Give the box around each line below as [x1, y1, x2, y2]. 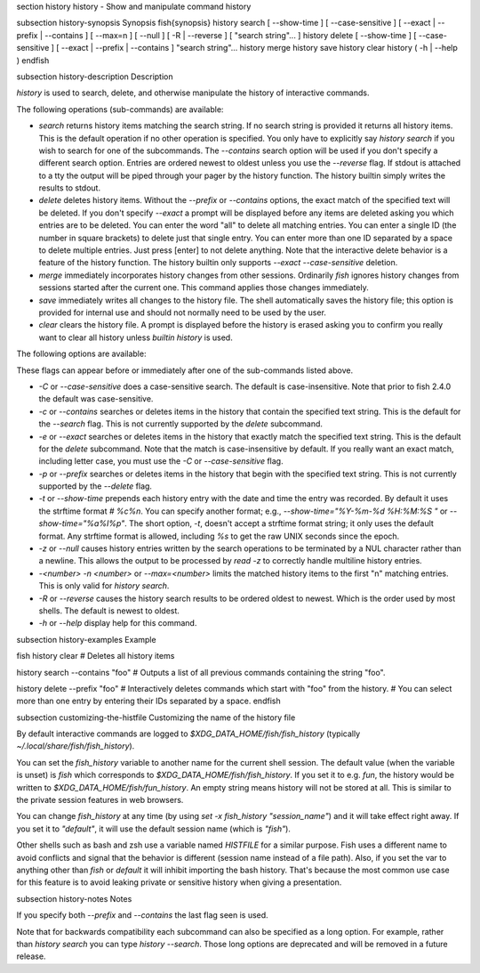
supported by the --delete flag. [38, 481, 153, 491]
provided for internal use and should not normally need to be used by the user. [38, 307, 326, 318]
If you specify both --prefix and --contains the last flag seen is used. [16, 910, 268, 920]
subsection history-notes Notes [16, 893, 132, 904]
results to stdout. [38, 182, 101, 193]
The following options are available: [16, 348, 147, 360]
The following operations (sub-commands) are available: [16, 103, 224, 115]
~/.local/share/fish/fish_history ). [16, 741, 135, 751]
